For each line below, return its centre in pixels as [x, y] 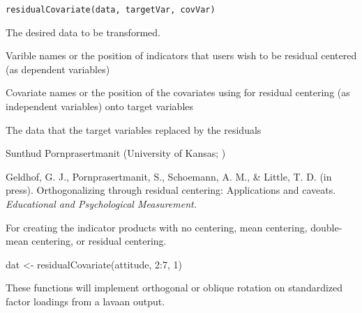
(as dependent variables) [58, 69]
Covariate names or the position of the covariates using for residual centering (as [178, 92]
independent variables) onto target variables [100, 106]
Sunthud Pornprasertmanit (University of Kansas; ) [116, 153]
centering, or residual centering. [99, 241]
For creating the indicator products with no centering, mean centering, [157, 227]
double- [326, 227]
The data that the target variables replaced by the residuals [134, 129]
